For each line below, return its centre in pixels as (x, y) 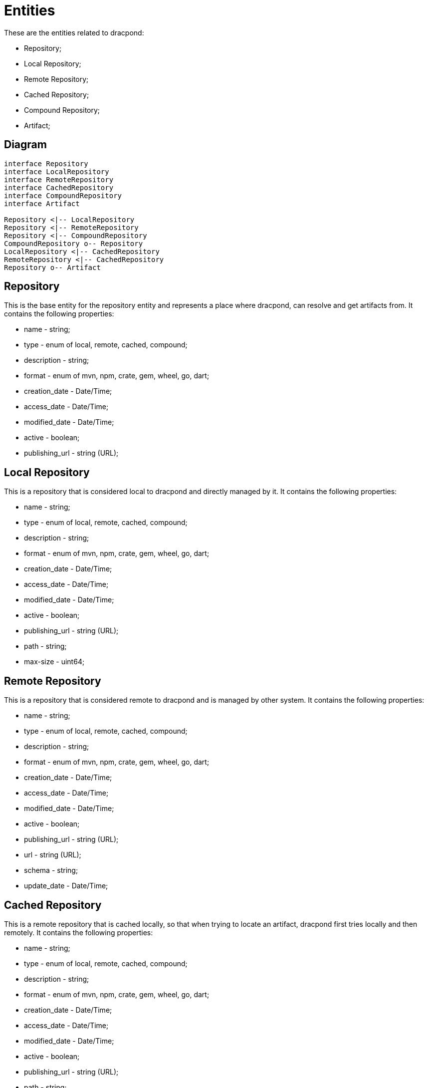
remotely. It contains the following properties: (79, 932)
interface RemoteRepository (59, 179)
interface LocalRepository (57, 171)
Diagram (25, 145)
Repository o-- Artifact (52, 267)
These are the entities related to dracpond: (74, 32)
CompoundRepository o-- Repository (74, 243)
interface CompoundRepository (63, 195)
